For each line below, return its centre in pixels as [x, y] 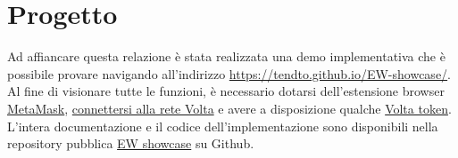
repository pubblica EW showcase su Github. [131, 143]
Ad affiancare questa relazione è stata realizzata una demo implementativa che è [226, 56]
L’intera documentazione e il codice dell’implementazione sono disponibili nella [223, 126]
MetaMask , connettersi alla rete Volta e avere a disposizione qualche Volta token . [229, 108]
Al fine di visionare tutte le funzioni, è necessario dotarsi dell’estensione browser [226, 91]
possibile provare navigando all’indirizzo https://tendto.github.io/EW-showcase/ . [229, 73]
